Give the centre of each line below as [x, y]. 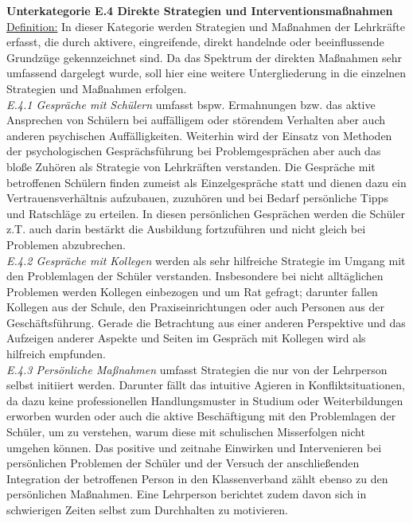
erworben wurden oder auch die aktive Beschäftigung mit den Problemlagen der [201, 416]
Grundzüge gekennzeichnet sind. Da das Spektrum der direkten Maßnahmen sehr [204, 57]
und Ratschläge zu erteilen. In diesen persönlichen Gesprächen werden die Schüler [206, 213]
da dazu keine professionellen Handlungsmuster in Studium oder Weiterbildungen [205, 400]
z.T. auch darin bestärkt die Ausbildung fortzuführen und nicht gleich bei [186, 229]
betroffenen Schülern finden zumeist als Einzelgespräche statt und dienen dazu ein [206, 182]
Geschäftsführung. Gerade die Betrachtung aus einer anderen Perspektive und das [206, 322]
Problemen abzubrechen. [66, 244]
